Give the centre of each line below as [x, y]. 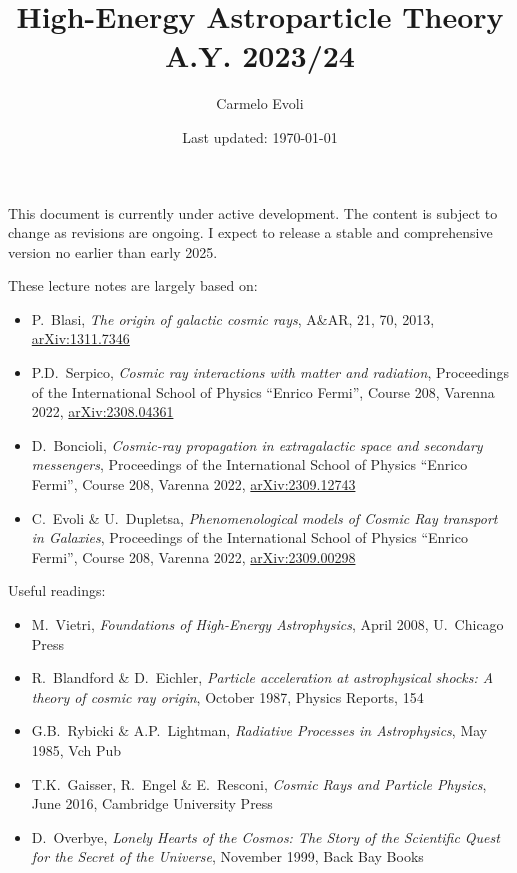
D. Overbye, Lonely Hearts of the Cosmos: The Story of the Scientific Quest [265, 836]
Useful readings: [57, 590]
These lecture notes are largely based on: [133, 285]
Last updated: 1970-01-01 [260, 136]
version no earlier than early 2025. [113, 251]
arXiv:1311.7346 [80, 338]
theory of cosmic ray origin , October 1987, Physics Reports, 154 [227, 696]
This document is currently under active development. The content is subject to [253, 212]
